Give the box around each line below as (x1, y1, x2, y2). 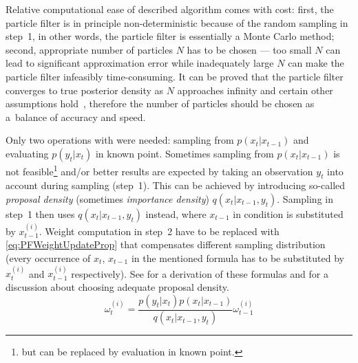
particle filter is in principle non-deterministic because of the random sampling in (6, 15, 348, 30)
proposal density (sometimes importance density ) (6, 191, 209, 206)
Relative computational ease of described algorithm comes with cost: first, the (6, 2, 334, 16)
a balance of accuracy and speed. (6, 109, 146, 124)
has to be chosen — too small (187, 42, 312, 56)
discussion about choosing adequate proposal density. (6, 279, 229, 294)
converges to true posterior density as (6, 82, 164, 97)
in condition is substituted (233, 206, 344, 221)
